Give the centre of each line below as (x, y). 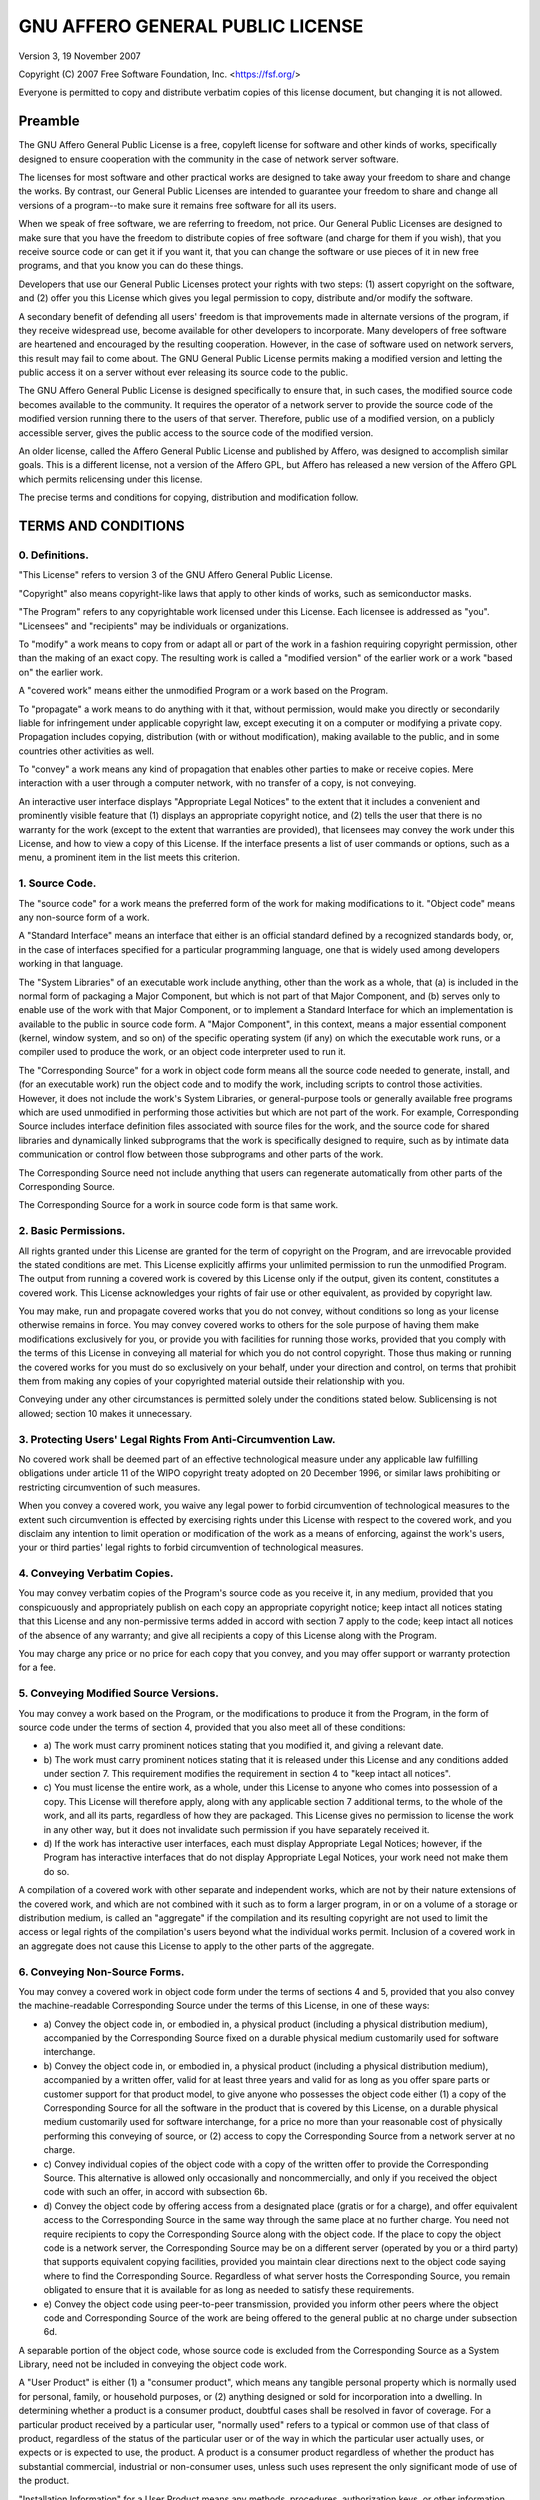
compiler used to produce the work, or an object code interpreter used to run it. (182, 1052)
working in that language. (71, 964)
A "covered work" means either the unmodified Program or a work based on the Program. (203, 691)
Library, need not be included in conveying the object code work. (152, 2364)
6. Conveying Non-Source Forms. (101, 1972)
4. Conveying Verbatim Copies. (96, 1573)
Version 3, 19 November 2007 (79, 56)
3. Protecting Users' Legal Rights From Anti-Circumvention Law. (177, 1439)
